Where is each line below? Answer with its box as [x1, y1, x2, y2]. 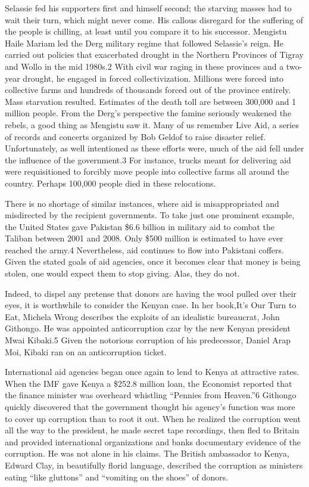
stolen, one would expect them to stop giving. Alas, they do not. [5, 267, 240, 280]
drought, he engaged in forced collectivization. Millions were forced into [23, 72, 284, 84]
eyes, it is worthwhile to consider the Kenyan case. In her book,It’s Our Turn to [5, 299, 296, 311]
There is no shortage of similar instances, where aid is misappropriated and [5, 197, 279, 209]
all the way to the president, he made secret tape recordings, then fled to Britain [5, 424, 299, 436]
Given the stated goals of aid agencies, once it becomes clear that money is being [5, 255, 301, 268]
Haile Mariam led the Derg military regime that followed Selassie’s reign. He [5, 36, 284, 49]
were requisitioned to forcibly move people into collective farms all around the [5, 165, 289, 178]
